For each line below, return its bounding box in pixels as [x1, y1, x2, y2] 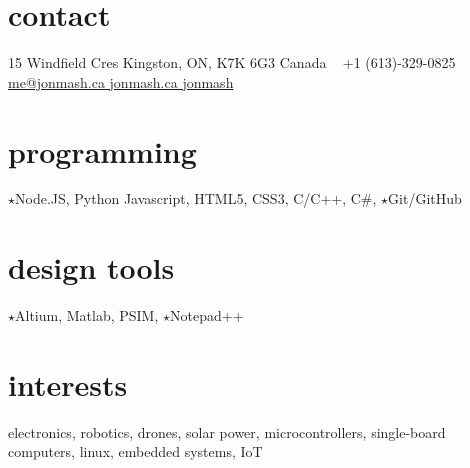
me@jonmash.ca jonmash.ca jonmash [8, 71, 234, 92]
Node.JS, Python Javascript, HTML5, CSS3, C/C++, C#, [15, 188, 377, 209]
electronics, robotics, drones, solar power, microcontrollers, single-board [8, 421, 446, 442]
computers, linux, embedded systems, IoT [8, 441, 263, 462]
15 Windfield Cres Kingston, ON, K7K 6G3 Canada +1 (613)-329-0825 [8, 52, 456, 73]
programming [8, 130, 197, 171]
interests [8, 363, 128, 404]
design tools [8, 247, 175, 288]
